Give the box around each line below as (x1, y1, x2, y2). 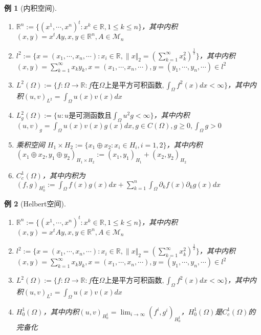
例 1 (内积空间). (4, 3, 57, 13)
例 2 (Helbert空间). (4, 198, 66, 208)
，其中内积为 (42, 170, 85, 180)
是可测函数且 (69, 112, 112, 120)
